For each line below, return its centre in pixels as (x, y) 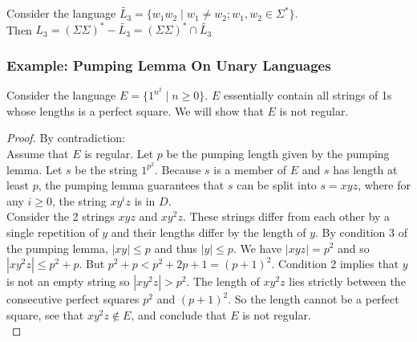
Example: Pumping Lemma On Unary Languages (169, 65)
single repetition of (53, 232)
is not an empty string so (68, 281)
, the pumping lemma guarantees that (131, 185)
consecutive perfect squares (73, 299)
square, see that (45, 314)
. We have (257, 248)
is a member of (250, 169)
